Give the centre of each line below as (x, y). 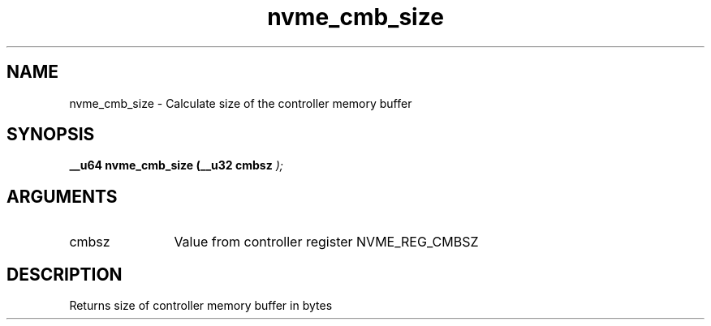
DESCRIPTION (65, 274)
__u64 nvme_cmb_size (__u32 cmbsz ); (176, 165)
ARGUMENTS (62, 196)
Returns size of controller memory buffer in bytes (201, 306)
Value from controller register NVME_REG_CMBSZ (326, 242)
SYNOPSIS (51, 135)
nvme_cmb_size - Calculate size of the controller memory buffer (241, 103)
